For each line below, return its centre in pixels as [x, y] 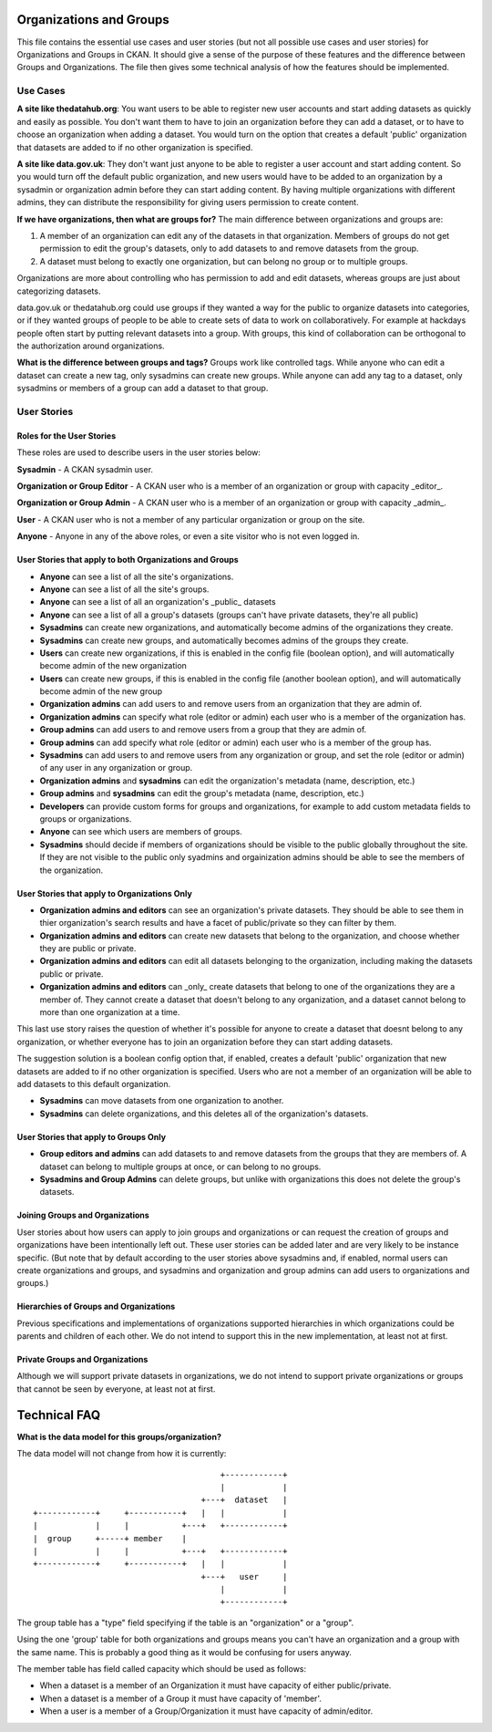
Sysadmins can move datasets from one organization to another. [162, 1101]
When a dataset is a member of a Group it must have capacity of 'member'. [181, 1698]
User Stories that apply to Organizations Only [105, 893]
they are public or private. [88, 949]
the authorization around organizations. [91, 346]
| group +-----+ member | [110, 1538]
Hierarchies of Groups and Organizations [96, 1307]
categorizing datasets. [59, 291]
